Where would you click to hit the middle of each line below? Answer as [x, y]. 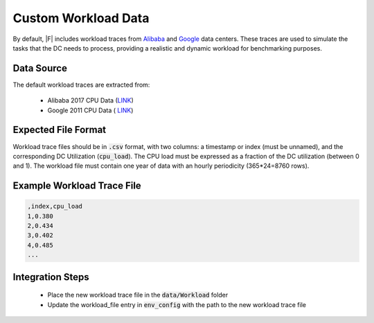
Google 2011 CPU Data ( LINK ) [90, 110]
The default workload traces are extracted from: [81, 85]
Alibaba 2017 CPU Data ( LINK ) [91, 101]
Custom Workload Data [81, 18]
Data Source [40, 68]
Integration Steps [51, 277]
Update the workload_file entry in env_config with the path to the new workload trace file [177, 304]
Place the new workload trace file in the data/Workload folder [138, 295]
